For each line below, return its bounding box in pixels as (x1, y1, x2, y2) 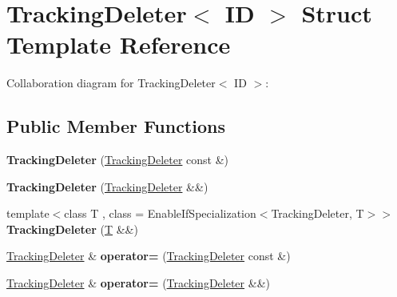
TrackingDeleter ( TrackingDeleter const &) (6, 151, 229, 168)
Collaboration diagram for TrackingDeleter (6, 74, 216, 91)
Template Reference (6, 28, 231, 61)
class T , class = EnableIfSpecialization (64, 205, 256, 222)
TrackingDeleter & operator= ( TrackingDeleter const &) (6, 247, 291, 264)
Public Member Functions (6, 114, 225, 138)
